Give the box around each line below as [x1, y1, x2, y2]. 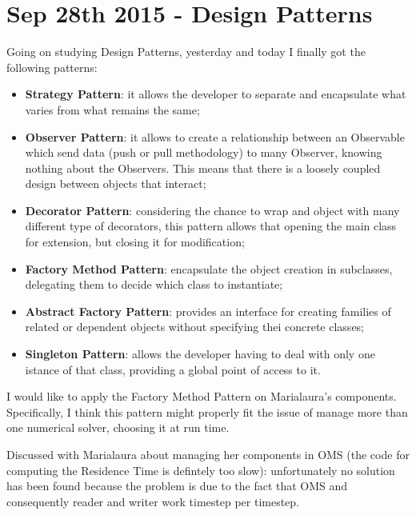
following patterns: [6, 58, 98, 75]
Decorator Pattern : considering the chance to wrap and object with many [25, 202, 400, 218]
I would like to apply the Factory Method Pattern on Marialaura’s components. [6, 388, 397, 405]
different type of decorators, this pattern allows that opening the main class [25, 218, 397, 234]
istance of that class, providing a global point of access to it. [25, 361, 321, 377]
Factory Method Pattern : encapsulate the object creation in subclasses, [25, 260, 393, 277]
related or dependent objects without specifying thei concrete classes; [25, 318, 365, 335]
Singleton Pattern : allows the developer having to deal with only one [25, 345, 375, 362]
